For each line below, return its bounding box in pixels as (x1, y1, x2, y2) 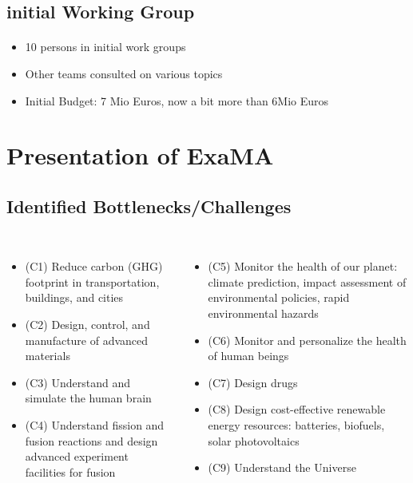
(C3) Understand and (25, 374, 130, 390)
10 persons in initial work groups (25, 38, 186, 55)
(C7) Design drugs (208, 374, 298, 390)
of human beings (208, 347, 289, 364)
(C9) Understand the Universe (208, 459, 356, 476)
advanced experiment (25, 448, 129, 465)
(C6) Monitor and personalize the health (208, 331, 407, 348)
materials (25, 347, 70, 364)
